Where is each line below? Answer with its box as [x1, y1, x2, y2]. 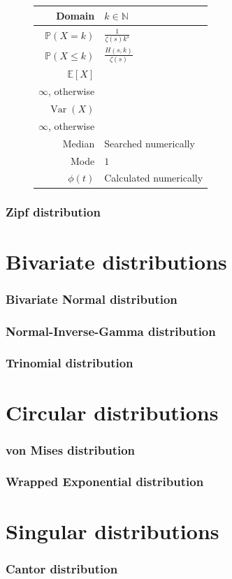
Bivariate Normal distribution [6, 290, 177, 307]
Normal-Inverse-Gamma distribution [6, 322, 216, 339]
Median [62, 135, 95, 150]
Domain [56, 8, 95, 22]
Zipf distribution [6, 203, 101, 221]
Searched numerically [104, 135, 195, 150]
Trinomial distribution [6, 354, 133, 372]
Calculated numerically [104, 170, 203, 185]
